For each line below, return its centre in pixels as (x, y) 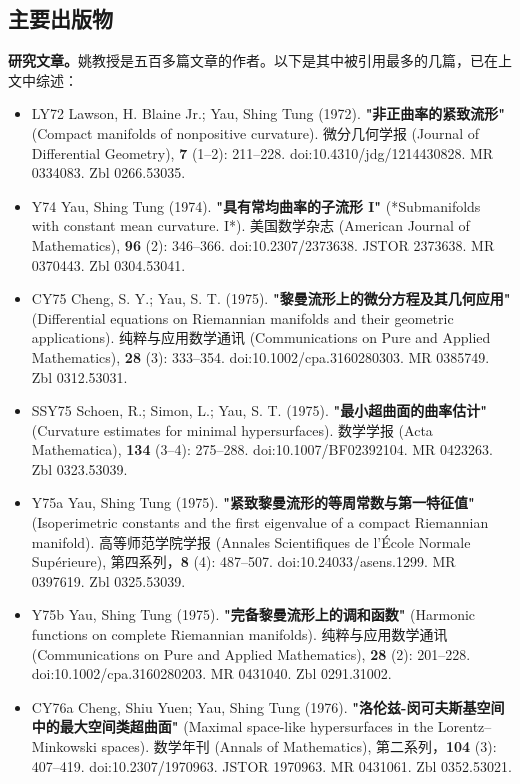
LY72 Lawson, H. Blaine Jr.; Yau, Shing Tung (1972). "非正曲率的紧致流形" (268, 113)
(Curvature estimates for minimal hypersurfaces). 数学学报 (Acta (232, 429)
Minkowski (64, 746)
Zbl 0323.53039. (79, 468)
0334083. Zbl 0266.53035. (108, 172)
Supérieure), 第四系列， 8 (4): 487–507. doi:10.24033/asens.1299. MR (243, 561)
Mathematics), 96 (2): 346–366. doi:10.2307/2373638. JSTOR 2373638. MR (263, 244)
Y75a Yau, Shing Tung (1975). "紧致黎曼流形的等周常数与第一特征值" (253, 502)
